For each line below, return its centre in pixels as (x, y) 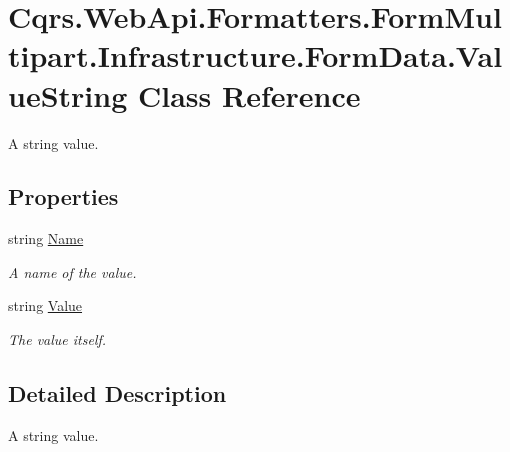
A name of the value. (72, 271)
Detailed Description (117, 393)
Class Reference (249, 94)
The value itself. (57, 339)
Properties (63, 196)
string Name (46, 238)
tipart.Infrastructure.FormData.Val (255, 55)
